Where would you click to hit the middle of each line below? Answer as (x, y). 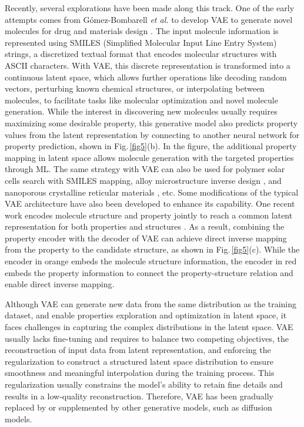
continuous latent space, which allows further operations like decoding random (146, 77)
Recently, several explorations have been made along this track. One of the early (150, 8)
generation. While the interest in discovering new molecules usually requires (141, 111)
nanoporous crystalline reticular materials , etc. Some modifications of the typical (152, 192)
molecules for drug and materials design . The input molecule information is (142, 31)
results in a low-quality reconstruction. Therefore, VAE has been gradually (139, 396)
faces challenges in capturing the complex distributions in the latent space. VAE (149, 327)
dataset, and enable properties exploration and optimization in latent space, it (146, 315)
